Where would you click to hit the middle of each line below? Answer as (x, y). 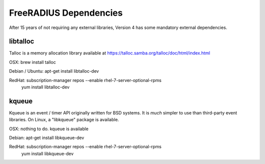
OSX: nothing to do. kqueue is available (49, 129)
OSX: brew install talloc (32, 62)
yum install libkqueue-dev (47, 153)
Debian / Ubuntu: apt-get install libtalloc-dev (54, 71)
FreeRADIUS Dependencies (66, 13)
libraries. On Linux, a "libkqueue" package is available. (64, 120)
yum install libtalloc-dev (45, 87)
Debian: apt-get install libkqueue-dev (47, 138)
